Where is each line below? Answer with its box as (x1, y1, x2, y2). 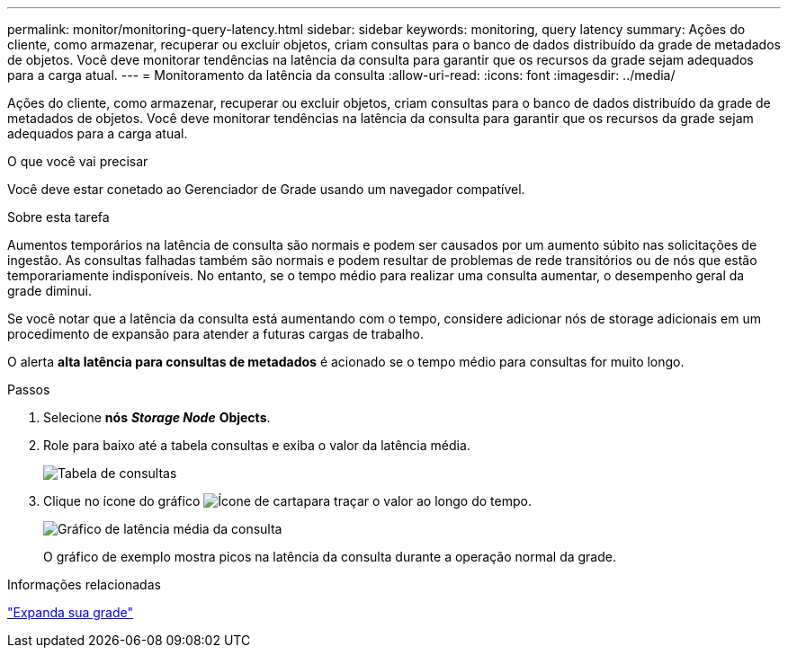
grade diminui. (7, 283, 92, 298)
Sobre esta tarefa (7, 209, 110, 225)
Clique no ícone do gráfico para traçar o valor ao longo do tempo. (43, 493, 532, 509)
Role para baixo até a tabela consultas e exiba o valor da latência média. (43, 438, 470, 453)
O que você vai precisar (7, 154, 148, 169)
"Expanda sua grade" (7, 605, 134, 620)
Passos (7, 382, 50, 397)
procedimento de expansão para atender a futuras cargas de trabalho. (7, 326, 424, 341)
